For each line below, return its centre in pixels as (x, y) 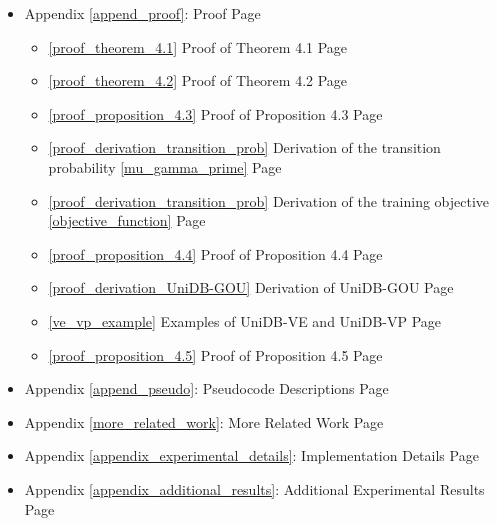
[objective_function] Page (127, 220)
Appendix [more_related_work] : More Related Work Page (204, 421)
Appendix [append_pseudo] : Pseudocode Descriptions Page (206, 388)
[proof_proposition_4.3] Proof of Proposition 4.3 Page (215, 113)
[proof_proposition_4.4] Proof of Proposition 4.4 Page (215, 253)
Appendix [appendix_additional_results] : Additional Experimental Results (254, 488)
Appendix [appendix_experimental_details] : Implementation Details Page (251, 455)
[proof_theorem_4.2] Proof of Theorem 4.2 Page (198, 80)
